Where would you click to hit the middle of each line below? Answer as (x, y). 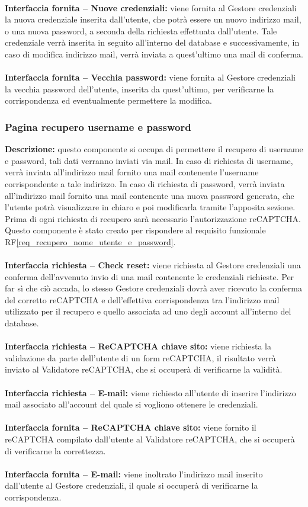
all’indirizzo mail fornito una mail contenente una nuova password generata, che (150, 195)
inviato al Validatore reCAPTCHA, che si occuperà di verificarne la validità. (144, 369)
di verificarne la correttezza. (55, 450)
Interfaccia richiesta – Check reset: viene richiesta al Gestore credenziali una (153, 265)
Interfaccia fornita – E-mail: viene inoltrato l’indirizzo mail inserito (134, 474)
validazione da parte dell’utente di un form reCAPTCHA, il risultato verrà (140, 357)
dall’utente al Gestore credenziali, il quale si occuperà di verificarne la (131, 485)
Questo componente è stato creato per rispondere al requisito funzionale (135, 230)
